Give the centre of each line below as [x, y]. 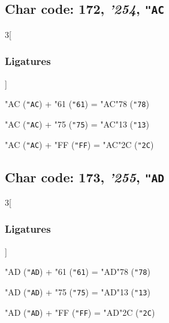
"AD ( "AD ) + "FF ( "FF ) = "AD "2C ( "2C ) [80, 312]
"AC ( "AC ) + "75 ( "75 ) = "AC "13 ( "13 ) [77, 124]
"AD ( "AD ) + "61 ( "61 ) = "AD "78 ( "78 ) [78, 272]
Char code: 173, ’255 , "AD [84, 177]
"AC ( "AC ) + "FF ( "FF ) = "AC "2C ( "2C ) [79, 144]
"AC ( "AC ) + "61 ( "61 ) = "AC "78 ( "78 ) [77, 104]
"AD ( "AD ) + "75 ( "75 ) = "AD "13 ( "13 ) [78, 292]
